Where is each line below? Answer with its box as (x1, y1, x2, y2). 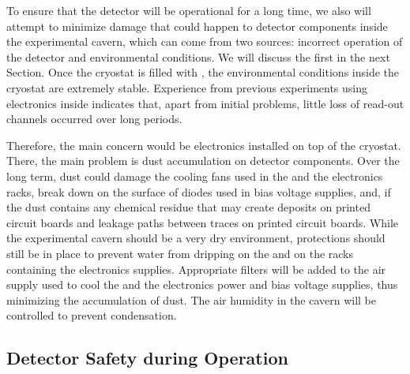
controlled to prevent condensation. (6, 307, 177, 324)
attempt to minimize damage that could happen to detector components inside (6, 17, 388, 34)
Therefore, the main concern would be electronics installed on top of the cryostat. (6, 137, 401, 153)
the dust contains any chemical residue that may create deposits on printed (6, 199, 371, 215)
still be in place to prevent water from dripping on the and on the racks (6, 245, 354, 261)
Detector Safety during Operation (6, 346, 288, 370)
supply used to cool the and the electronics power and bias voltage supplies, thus (6, 276, 398, 293)
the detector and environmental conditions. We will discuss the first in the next (6, 48, 390, 65)
